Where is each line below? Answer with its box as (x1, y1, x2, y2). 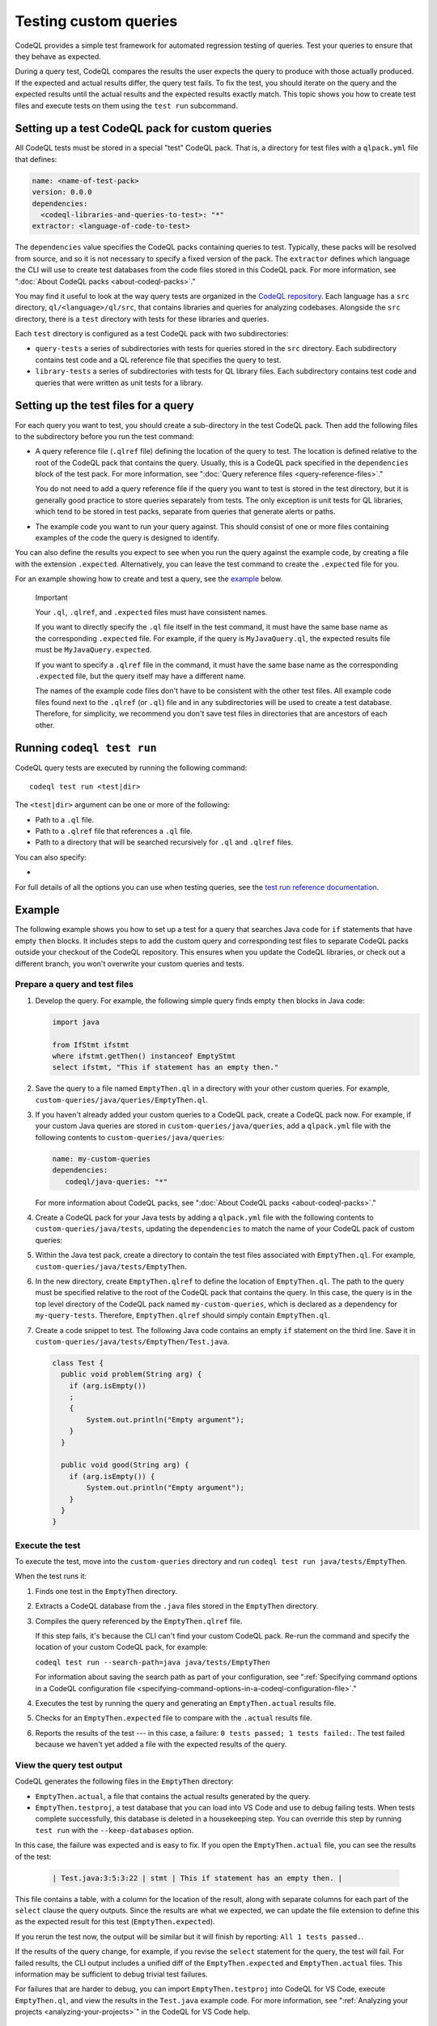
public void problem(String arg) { (61, 1370, 202, 1379)
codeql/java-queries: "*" (65, 1177, 168, 1186)
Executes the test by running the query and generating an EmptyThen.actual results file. (35, 1699, 337, 1708)
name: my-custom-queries (52, 1154, 151, 1163)
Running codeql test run (15, 742, 157, 755)
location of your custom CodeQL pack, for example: (35, 1642, 208, 1652)
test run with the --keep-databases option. (35, 1825, 194, 1835)
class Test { (52, 1358, 104, 1367)
